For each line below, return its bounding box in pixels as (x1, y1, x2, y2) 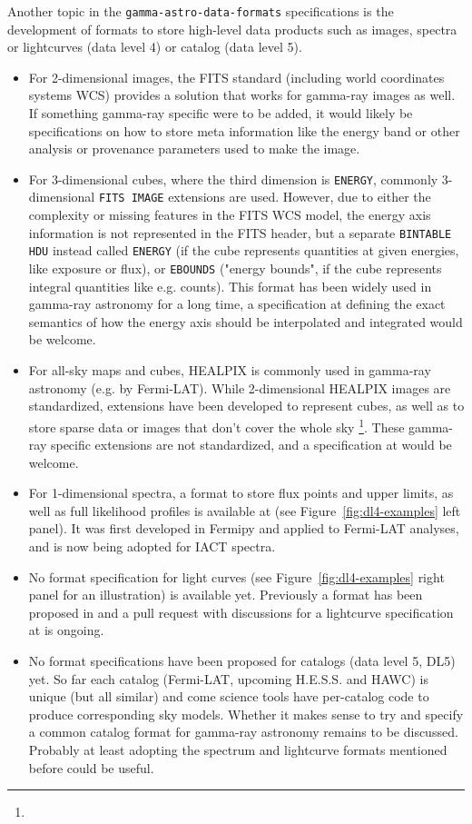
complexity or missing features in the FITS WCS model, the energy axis (28, 205, 431, 224)
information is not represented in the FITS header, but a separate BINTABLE (28, 223, 452, 242)
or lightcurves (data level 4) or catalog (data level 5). (7, 37, 302, 56)
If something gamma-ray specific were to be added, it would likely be (28, 104, 413, 123)
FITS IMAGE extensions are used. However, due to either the (98, 187, 431, 206)
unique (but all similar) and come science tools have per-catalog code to (28, 687, 429, 706)
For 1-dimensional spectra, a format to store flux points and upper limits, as (28, 483, 454, 502)
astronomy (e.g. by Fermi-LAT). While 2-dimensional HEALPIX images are (28, 378, 451, 397)
